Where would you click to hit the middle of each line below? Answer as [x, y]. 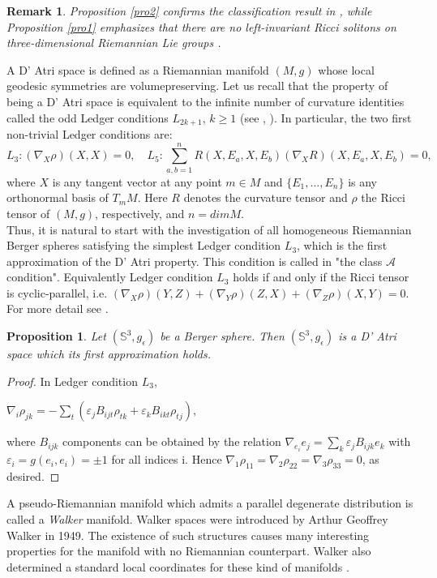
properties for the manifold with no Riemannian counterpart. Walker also [189, 551]
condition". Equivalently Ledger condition [110, 277]
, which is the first [342, 245]
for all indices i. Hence [167, 459]
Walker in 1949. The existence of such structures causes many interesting [188, 535]
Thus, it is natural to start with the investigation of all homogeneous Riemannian [209, 229]
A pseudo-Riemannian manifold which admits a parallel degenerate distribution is [210, 503]
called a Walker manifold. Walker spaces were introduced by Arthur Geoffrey [197, 519]
